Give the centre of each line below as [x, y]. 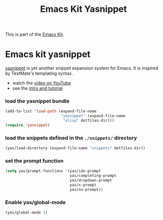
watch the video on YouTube [41, 83]
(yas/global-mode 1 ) [27, 213]
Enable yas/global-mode [36, 202]
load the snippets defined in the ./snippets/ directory [71, 138]
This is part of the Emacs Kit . [35, 34]
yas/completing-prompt [93, 176]
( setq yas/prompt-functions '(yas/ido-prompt [53, 171]
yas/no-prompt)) [86, 189]
